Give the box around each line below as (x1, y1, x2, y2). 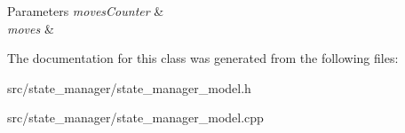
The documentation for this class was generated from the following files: (7, 49, 399, 67)
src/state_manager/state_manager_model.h (7, 78, 251, 97)
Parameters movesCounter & (7, 2, 164, 20)
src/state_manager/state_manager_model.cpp (7, 108, 264, 127)
